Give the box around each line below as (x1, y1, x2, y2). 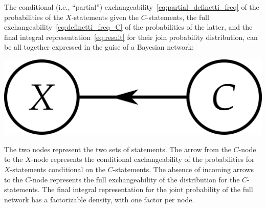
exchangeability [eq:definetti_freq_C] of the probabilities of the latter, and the (4, 22, 253, 32)
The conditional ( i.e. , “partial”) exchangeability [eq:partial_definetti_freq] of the (4, 2, 259, 12)
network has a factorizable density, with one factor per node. (4, 194, 194, 204)
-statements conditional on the (10, 163, 106, 174)
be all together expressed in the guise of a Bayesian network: (4, 41, 194, 52)
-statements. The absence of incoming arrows (113, 163, 254, 174)
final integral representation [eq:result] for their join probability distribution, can (4, 31, 258, 42)
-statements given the (71, 11, 139, 22)
